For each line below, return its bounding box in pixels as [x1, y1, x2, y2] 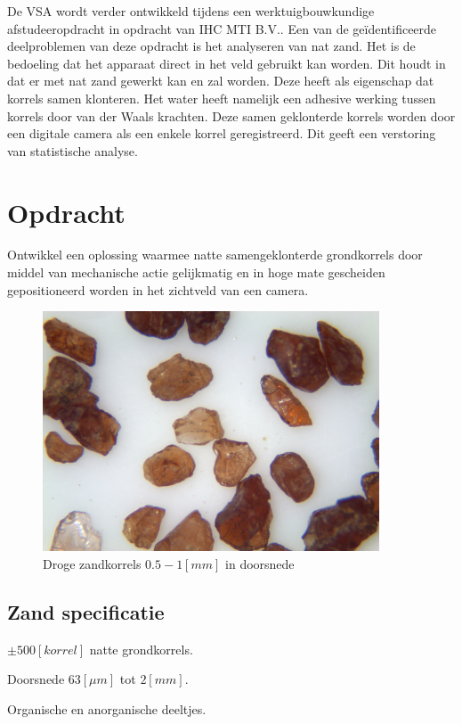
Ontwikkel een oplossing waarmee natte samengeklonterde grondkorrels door [7, 245, 423, 264]
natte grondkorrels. [89, 639, 193, 658]
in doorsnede [225, 554, 295, 572]
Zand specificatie [7, 597, 165, 625]
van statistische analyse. [7, 141, 138, 160]
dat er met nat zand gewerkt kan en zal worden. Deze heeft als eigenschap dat [7, 71, 434, 90]
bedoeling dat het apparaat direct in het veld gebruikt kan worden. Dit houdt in [7, 53, 446, 72]
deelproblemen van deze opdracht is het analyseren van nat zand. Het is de [7, 37, 416, 55]
